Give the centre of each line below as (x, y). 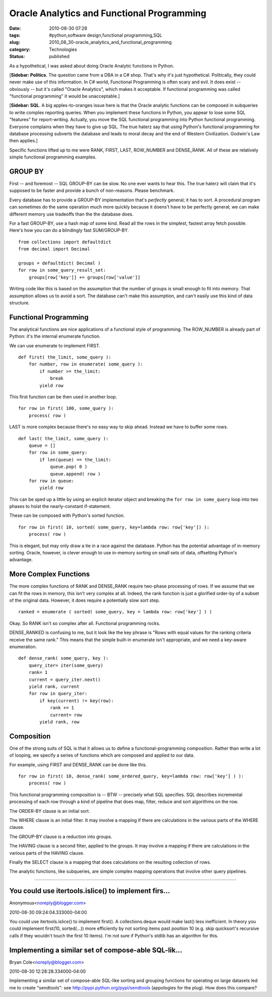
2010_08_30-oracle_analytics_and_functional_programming (110, 42)
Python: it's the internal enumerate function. (55, 336)
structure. (19, 302)
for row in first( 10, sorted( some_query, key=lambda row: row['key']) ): (114, 527)
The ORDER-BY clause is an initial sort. (50, 811)
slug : (15, 42)
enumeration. (23, 647)
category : (20, 49)
